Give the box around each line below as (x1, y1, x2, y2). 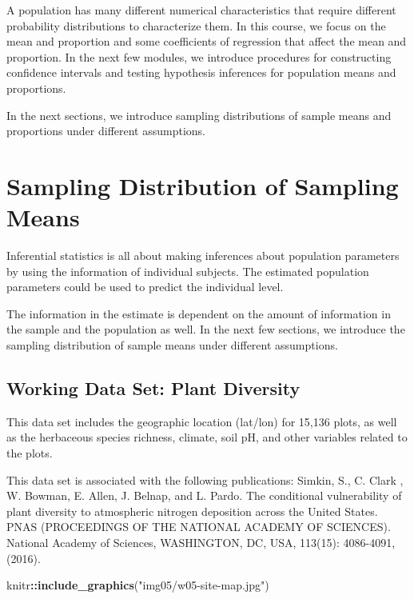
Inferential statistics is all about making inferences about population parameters (6, 247, 400, 264)
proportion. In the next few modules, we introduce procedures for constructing (6, 48, 392, 65)
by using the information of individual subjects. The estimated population (6, 262, 369, 279)
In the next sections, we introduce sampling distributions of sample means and (6, 106, 392, 123)
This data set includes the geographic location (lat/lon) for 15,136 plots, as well (6, 413, 397, 429)
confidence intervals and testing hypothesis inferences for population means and (6, 64, 396, 81)
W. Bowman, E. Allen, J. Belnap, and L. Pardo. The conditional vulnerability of (6, 487, 402, 504)
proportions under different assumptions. (6, 122, 206, 139)
